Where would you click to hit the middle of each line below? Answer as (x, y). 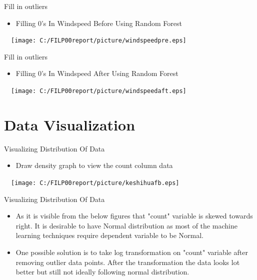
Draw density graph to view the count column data (94, 165)
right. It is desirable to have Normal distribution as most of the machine (126, 225)
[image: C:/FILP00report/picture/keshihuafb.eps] (95, 183)
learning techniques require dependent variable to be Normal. (109, 235)
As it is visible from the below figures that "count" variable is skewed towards (134, 216)
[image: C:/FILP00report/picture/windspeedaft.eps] (99, 91)
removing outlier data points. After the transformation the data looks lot (128, 262)
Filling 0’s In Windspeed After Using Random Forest (97, 73)
